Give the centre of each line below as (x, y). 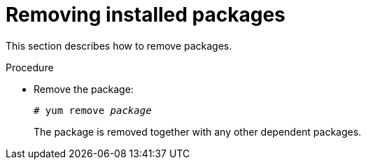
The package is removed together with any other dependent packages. (198, 131)
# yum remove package (93, 110)
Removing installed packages (146, 15)
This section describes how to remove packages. (119, 45)
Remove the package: (84, 89)
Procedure (30, 67)
